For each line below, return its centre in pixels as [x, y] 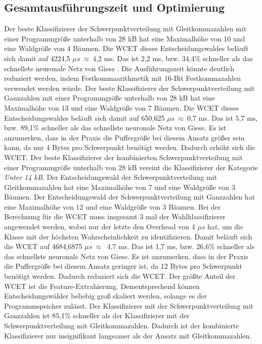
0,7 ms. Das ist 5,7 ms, [222, 117]
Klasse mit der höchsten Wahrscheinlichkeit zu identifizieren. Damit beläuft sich [128, 236]
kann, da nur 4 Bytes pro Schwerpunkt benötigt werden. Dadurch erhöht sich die [130, 147]
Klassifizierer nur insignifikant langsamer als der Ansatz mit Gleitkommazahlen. [128, 335]
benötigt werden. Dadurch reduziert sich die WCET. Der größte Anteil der [120, 276]
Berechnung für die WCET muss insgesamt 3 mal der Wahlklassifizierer [115, 216]
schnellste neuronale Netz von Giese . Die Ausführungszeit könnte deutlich [119, 68]
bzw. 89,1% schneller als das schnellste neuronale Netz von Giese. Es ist [115, 128]
